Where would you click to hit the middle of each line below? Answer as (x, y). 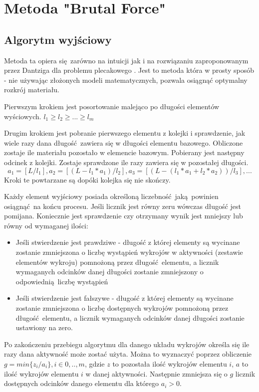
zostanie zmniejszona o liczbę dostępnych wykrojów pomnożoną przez (122, 308)
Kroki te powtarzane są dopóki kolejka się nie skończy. (87, 179)
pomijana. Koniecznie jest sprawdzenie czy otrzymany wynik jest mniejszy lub (124, 216)
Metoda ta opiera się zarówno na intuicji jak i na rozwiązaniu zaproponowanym (126, 60)
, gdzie (95, 364)
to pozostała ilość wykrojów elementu (170, 364)
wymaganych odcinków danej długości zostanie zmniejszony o (110, 272)
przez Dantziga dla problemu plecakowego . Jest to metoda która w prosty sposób (129, 70)
